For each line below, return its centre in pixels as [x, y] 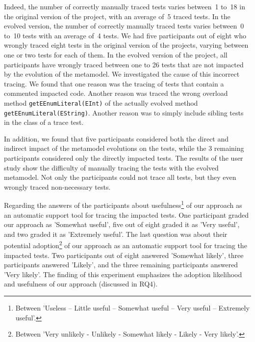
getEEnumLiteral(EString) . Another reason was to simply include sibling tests [124, 112]
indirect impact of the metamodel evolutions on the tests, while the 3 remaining [124, 148]
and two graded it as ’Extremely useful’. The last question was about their [116, 234]
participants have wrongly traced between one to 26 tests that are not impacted [124, 64]
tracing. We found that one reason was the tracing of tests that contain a [114, 83]
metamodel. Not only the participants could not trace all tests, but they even [120, 177]
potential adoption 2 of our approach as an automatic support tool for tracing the [126, 245]
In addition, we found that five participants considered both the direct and [116, 138]
